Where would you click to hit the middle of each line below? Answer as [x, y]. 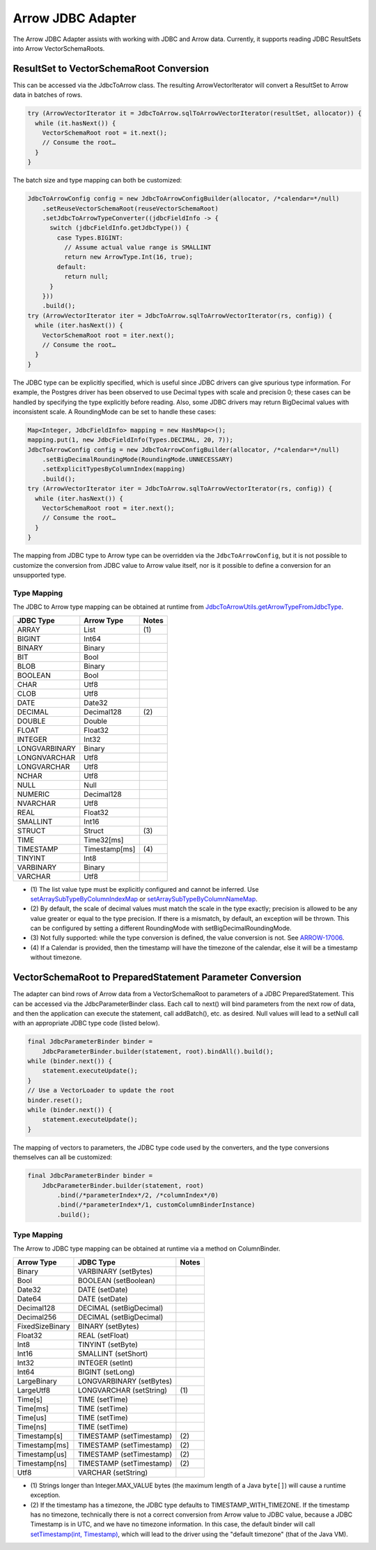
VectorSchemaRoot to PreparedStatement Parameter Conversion [157, 978]
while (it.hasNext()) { [76, 123]
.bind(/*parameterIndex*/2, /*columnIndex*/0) [138, 1195]
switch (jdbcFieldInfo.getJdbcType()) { [119, 228]
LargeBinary [37, 1381]
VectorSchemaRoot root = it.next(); [104, 133]
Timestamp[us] [42, 1454]
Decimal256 [37, 1317]
